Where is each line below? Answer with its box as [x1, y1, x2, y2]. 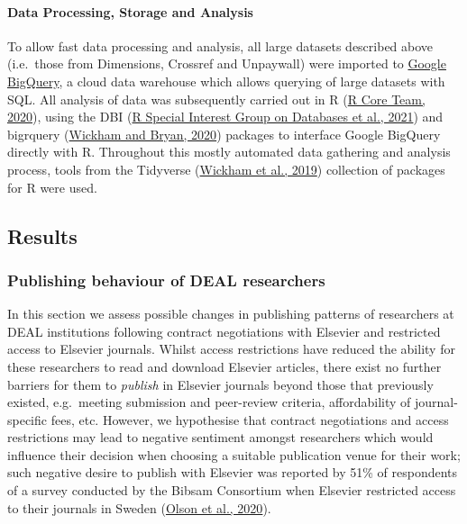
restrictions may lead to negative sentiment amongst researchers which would [7, 428, 434, 447]
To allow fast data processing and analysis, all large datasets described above [7, 36, 434, 55]
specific [7, 410, 48, 429]
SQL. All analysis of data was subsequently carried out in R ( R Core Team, [7, 89, 426, 108]
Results [7, 221, 78, 249]
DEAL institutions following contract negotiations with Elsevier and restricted [7, 321, 441, 340]
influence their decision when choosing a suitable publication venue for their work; [7, 445, 461, 464]
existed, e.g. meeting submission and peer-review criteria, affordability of [7, 393, 411, 411]
